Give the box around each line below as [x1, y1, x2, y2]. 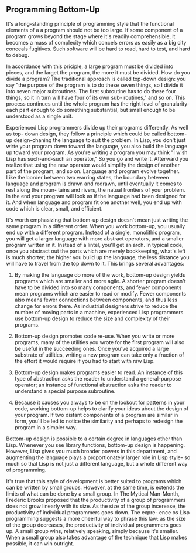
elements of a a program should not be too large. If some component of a [6, 26, 183, 33]
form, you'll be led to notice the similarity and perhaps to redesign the [14, 418, 183, 425]
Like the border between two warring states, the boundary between [6, 174, 170, 181]
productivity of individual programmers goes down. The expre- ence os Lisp [6, 508, 190, 515]
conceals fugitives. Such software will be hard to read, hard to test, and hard [6, 45, 191, 52]
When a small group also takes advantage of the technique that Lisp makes [6, 534, 187, 541]
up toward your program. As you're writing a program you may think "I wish [6, 149, 188, 156]
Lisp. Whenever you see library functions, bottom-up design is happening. [6, 441, 185, 448]
